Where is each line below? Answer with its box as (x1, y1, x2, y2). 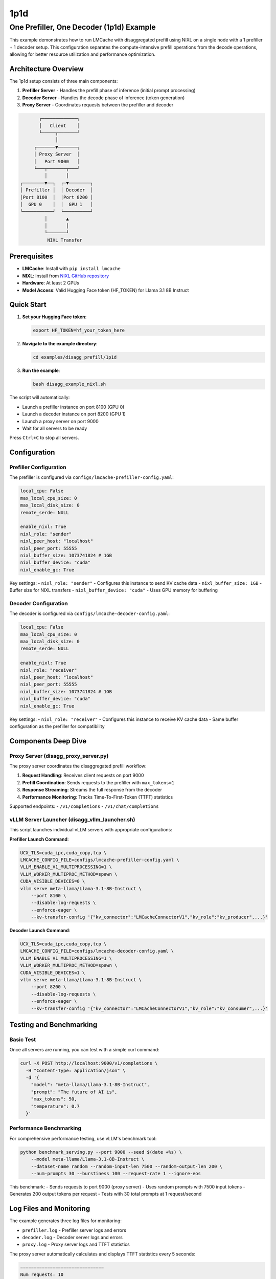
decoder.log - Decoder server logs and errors (22, 1234, 123, 1240)
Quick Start (9, 300, 47, 309)
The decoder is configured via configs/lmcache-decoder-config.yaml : (9, 610, 170, 616)
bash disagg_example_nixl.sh (33, 381, 106, 387)
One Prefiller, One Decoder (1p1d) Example (9, 23, 156, 32)
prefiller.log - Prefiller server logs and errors (22, 1227, 126, 1233)
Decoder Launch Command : (9, 928, 71, 934)
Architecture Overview (9, 64, 84, 73)
